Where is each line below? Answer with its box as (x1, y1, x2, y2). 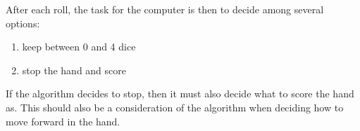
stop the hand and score (22, 62, 126, 77)
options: (6, 15, 40, 30)
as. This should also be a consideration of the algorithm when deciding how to (6, 99, 344, 114)
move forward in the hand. (6, 113, 120, 128)
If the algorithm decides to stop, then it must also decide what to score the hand (6, 86, 354, 101)
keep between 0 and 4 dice (22, 39, 136, 54)
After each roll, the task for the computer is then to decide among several (6, 2, 324, 16)
